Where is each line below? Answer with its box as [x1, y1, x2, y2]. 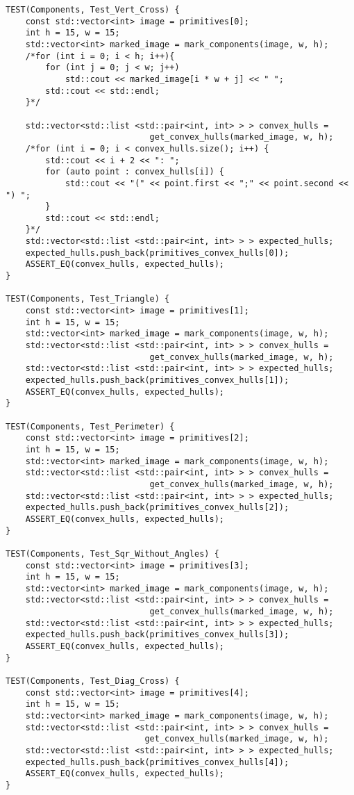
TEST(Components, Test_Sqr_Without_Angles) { [6, 548, 219, 559]
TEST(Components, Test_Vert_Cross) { [6, 5, 180, 15]
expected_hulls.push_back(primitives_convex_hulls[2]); [25, 502, 289, 513]
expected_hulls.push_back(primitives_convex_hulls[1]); [25, 375, 289, 385]
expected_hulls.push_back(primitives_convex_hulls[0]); [25, 247, 289, 258]
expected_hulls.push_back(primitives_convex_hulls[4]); [25, 757, 289, 767]
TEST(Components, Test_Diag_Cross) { [6, 676, 180, 687]
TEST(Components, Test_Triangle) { [6, 294, 170, 304]
